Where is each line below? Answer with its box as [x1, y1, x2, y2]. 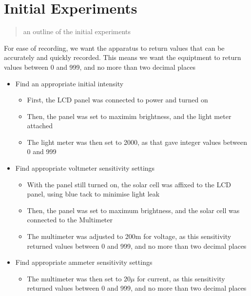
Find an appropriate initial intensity [15, 78, 124, 88]
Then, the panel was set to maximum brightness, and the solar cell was [27, 205, 240, 215]
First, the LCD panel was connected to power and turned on [27, 95, 208, 105]
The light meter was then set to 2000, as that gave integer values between [27, 137, 247, 147]
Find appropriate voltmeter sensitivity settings [15, 163, 155, 173]
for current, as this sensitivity [137, 273, 225, 283]
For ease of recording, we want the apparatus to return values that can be [4, 42, 225, 53]
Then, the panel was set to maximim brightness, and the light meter [27, 111, 232, 121]
